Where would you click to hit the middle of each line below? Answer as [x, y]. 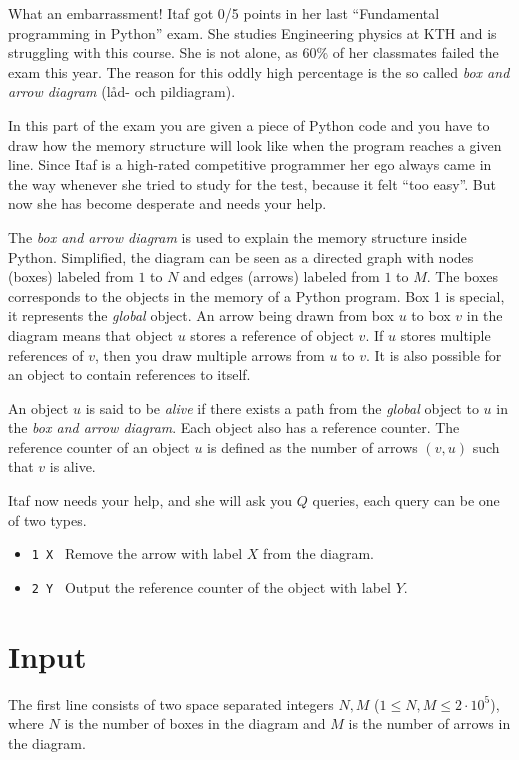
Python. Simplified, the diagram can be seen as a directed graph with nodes [241, 256]
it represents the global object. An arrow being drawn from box [201, 315]
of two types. [47, 519]
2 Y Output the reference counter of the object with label [211, 586]
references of [46, 354]
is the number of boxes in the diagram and [195, 723]
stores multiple [445, 334]
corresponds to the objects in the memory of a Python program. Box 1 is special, [256, 295]
